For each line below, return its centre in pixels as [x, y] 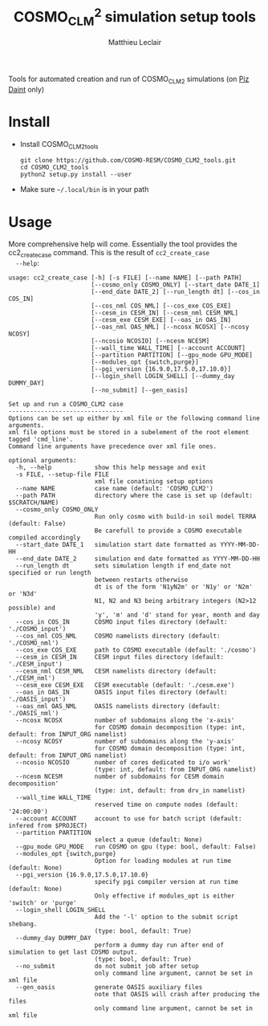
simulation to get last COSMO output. [73, 952]
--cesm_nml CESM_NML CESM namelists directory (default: [116, 671]
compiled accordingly [45, 538]
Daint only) [26, 89]
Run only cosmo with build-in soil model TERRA [175, 517]
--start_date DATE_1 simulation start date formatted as [116, 545]
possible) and [32, 608]
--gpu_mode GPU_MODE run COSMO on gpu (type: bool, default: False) [136, 847]
